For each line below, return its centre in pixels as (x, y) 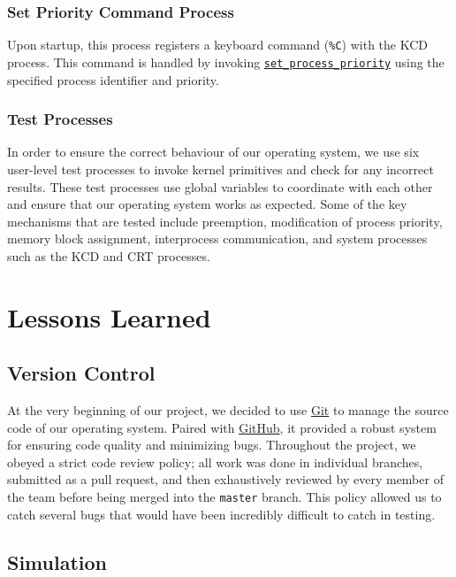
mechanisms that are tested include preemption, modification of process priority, (225, 221)
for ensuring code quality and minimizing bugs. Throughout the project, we (212, 445)
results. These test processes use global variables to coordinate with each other (220, 186)
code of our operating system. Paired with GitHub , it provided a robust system (222, 427)
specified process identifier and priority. (113, 79)
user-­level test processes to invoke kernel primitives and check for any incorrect (220, 169)
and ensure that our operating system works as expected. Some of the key (207, 204)
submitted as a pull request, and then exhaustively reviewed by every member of (225, 479)
